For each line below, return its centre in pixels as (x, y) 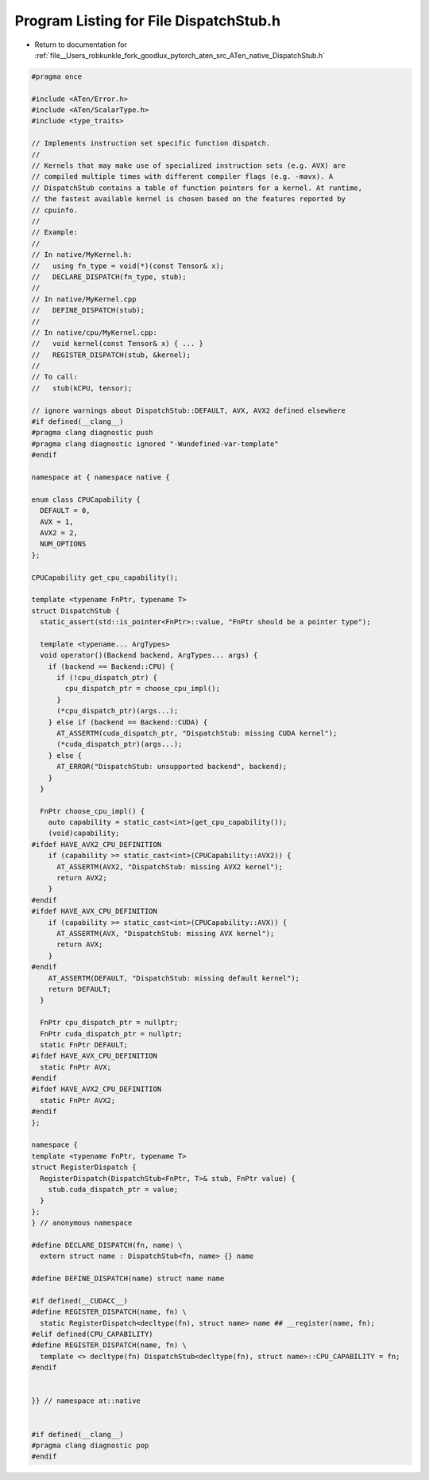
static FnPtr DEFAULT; (84, 1045)
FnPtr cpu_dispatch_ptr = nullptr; (109, 1023)
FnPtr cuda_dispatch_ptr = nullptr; (111, 1033)
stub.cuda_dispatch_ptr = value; (113, 1189)
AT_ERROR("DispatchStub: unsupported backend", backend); (172, 767)
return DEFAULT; (79, 989)
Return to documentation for (81, 45)
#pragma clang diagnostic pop (90, 1445)
